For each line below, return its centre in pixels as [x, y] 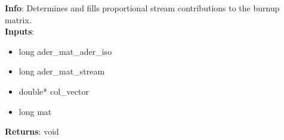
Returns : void [32, 131]
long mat [35, 111]
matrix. [18, 19]
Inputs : [20, 31]
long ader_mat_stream [62, 71]
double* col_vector [54, 91]
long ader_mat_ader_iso [65, 51]
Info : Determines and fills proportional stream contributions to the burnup [142, 8]
